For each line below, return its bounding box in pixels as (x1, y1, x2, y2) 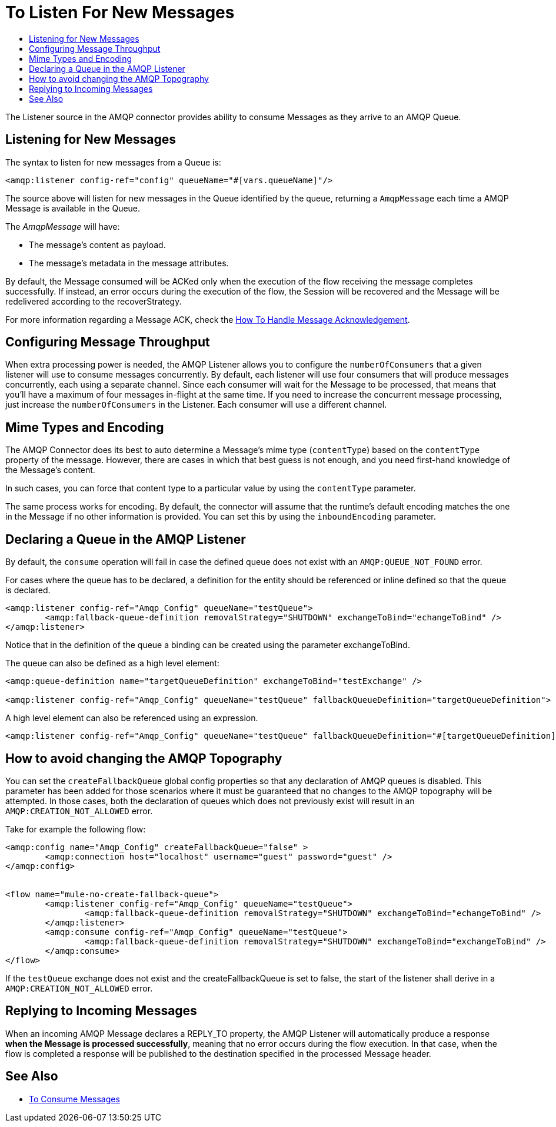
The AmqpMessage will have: (5, 221, 120, 232)
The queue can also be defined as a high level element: (5, 658, 219, 669)
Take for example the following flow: (5, 824, 146, 834)
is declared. (5, 585, 51, 596)
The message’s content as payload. (29, 239, 166, 250)
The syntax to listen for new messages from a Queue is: (5, 157, 221, 167)
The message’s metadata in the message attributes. (29, 257, 229, 268)
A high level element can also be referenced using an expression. (5, 713, 258, 723)
